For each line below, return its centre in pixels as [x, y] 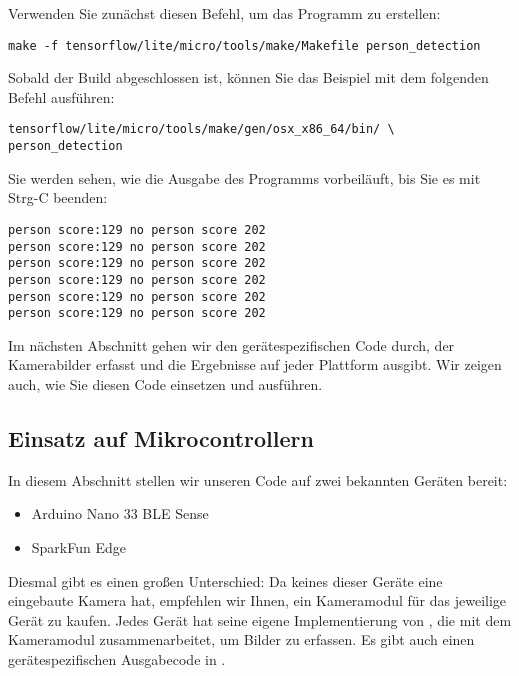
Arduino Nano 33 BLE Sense [120, 513]
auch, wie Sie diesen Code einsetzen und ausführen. [165, 384]
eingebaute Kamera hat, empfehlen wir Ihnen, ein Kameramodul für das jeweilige [257, 600]
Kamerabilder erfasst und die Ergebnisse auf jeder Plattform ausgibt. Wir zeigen [255, 364]
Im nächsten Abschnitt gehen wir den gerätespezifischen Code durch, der [231, 344]
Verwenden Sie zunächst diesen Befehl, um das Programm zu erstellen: [224, 13]
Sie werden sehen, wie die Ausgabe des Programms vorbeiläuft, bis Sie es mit [244, 177]
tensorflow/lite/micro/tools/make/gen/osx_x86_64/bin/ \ [201, 129]
